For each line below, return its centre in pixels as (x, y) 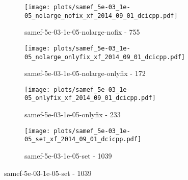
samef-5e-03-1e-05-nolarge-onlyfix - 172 (85, 73)
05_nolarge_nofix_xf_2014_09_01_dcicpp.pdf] (101, 16)
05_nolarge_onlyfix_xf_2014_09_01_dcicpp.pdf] (105, 57)
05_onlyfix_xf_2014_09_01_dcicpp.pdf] (90, 98)
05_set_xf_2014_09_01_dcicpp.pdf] (83, 139)
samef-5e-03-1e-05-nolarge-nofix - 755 (82, 32)
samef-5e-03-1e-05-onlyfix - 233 (73, 114)
